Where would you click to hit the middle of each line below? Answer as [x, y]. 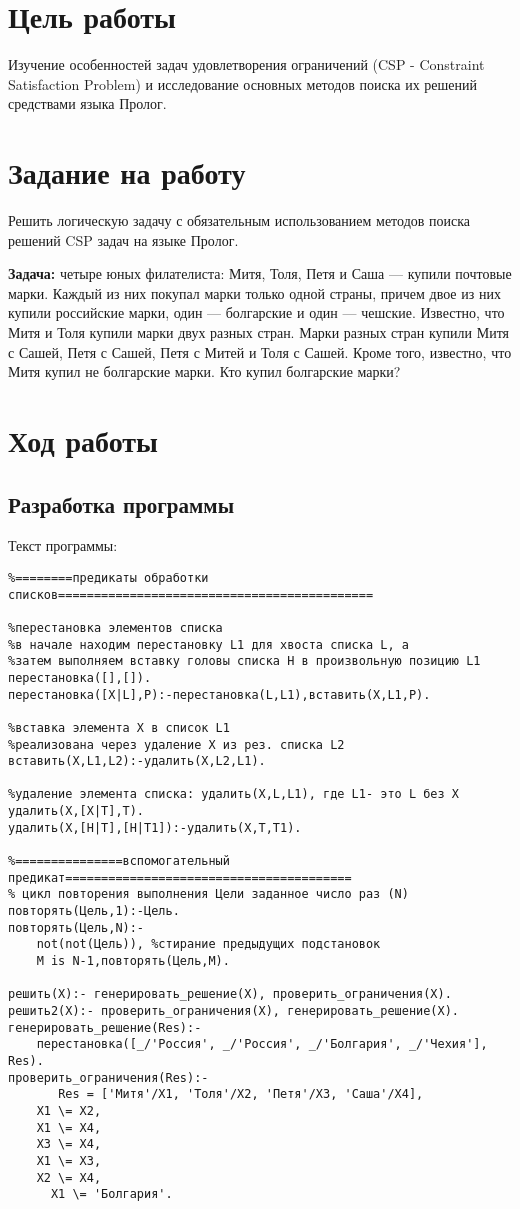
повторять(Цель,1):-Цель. [94, 911]
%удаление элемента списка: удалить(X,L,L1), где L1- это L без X [234, 794]
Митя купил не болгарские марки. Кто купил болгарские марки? [204, 371]
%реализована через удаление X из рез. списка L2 [176, 744]
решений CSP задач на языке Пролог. [123, 239]
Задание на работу [127, 172]
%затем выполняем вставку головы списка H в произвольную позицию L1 [244, 661]
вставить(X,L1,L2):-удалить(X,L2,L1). [137, 761]
